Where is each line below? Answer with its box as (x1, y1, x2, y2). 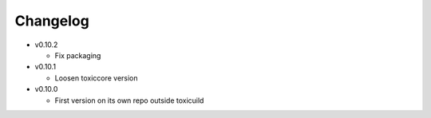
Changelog (14, 12, 89, 29)
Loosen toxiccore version (54, 73, 139, 83)
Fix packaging (54, 50, 101, 60)
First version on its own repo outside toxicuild (54, 96, 204, 105)
